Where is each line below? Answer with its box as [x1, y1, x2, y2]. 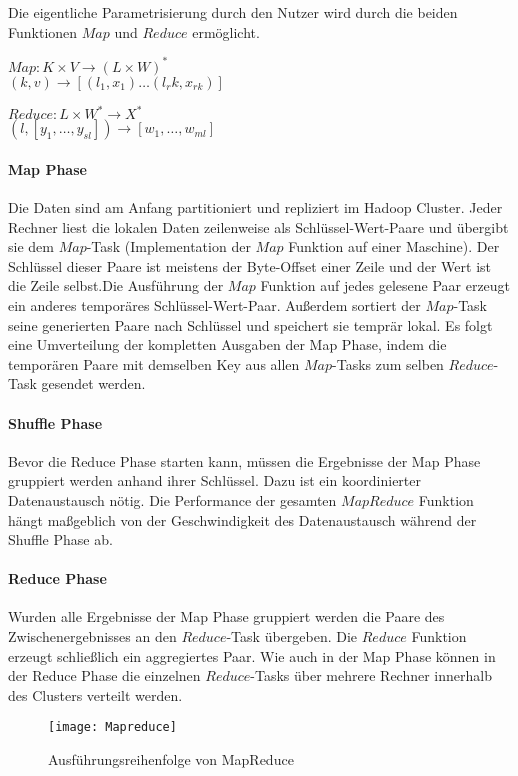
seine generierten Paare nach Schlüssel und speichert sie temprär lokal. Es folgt [8, 314, 493, 335]
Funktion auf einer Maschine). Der [288, 236, 500, 257]
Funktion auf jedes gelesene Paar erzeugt [260, 275, 511, 296]
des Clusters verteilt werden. [8, 684, 183, 705]
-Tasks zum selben [332, 353, 444, 374]
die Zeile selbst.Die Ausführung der [8, 275, 224, 296]
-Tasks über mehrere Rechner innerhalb [250, 665, 492, 686]
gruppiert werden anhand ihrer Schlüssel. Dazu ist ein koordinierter [8, 470, 422, 491]
